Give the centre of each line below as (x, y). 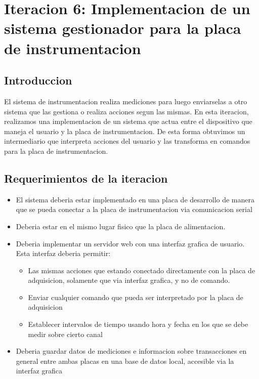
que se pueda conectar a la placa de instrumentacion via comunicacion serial (134, 209)
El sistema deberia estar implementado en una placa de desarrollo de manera (135, 199)
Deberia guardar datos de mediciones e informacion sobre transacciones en (131, 351)
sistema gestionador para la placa (123, 28)
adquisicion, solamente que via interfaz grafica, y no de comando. (129, 280)
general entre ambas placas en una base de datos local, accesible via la (125, 361)
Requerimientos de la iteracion (86, 178)
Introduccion (38, 80)
